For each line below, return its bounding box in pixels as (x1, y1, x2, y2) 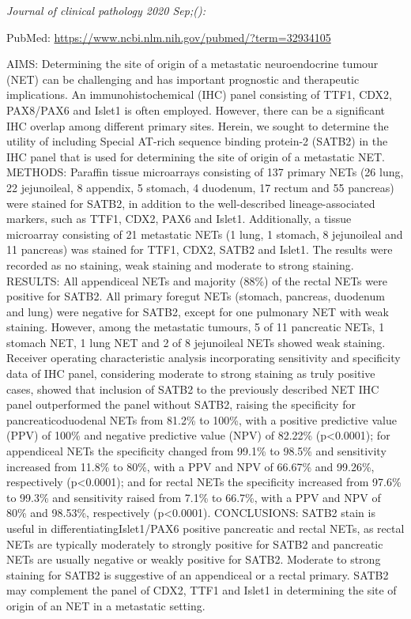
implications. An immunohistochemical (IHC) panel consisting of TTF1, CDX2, (6, 86, 392, 103)
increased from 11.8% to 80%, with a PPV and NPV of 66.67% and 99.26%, (6, 458, 375, 474)
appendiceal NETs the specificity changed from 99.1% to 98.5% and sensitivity (6, 443, 386, 459)
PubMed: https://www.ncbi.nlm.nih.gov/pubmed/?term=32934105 (6, 28, 331, 45)
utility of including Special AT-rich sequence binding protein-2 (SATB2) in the (6, 133, 388, 149)
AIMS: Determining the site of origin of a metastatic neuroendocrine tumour (6, 55, 379, 72)
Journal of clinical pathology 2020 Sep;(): (6, 2, 205, 18)
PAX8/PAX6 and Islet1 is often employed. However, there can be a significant (6, 101, 386, 118)
